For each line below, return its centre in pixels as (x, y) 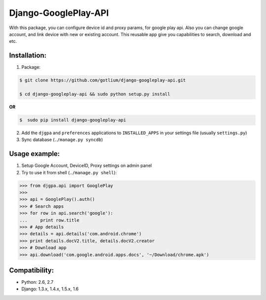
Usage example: (34, 154)
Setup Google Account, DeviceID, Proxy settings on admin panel (87, 166)
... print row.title (50, 220)
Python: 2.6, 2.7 (37, 282)
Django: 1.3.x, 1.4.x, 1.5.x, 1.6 (50, 289)
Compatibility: (32, 270)
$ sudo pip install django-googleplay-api (73, 120)
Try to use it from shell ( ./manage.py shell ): (69, 172)
